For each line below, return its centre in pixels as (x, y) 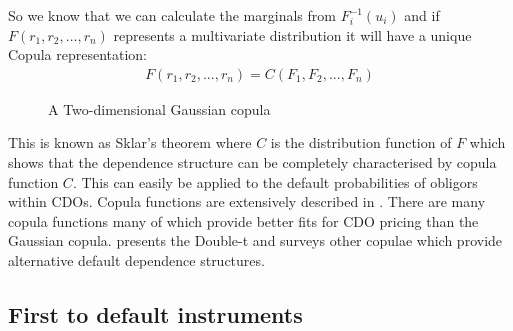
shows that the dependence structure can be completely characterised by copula (252, 162)
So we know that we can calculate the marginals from (172, 15)
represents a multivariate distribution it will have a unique (292, 34)
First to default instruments (155, 313)
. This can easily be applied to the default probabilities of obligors (275, 181)
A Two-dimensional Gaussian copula (159, 108)
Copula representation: (78, 54)
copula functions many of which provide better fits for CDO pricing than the (243, 220)
